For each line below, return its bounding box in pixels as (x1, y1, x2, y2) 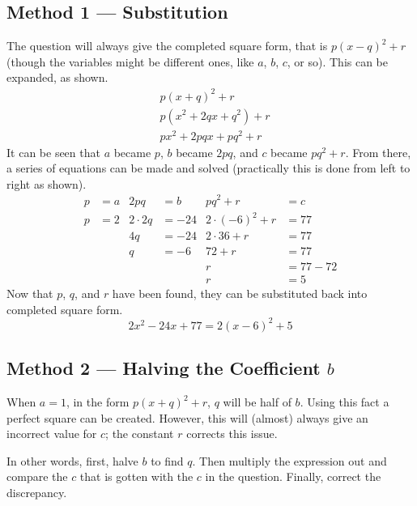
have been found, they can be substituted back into (112, 285, 368, 302)
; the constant (105, 425, 174, 442)
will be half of (223, 393, 291, 410)
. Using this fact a (300, 393, 389, 410)
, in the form (66, 393, 130, 410)
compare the (6, 468, 68, 485)
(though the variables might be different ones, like (6, 53, 254, 70)
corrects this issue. (186, 425, 278, 442)
